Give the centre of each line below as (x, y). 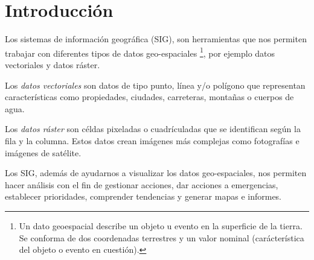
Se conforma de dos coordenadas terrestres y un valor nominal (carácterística (162, 237)
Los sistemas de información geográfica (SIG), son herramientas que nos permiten (156, 39)
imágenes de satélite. (43, 152)
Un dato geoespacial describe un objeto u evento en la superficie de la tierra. (161, 225)
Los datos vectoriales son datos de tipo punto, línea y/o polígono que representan (155, 85)
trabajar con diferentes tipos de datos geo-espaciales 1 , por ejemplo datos (140, 52)
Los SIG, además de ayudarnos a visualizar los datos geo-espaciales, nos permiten (156, 173)
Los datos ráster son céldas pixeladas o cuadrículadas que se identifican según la (153, 129)
